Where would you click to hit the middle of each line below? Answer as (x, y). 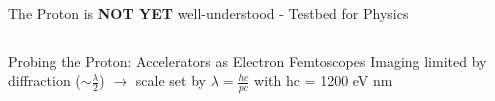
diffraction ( (44, 80)
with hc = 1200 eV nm (323, 80)
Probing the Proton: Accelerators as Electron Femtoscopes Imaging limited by (247, 60)
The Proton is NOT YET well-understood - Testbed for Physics (208, 13)
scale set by (170, 80)
